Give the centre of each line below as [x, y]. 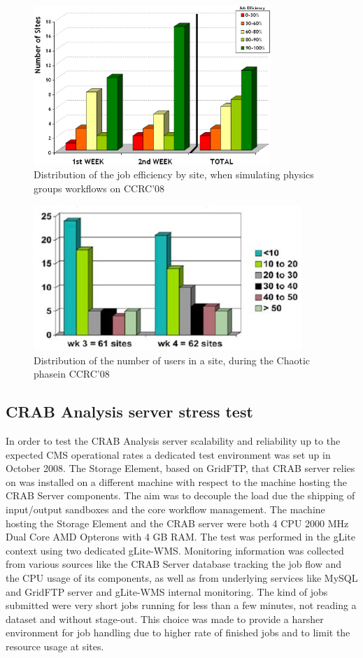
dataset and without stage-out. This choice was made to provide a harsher [165, 618]
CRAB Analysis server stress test [129, 412]
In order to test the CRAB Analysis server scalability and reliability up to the [173, 440]
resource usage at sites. [55, 646]
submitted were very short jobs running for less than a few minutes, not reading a [181, 605]
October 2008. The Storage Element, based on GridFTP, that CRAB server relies [180, 468]
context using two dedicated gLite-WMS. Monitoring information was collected [175, 550]
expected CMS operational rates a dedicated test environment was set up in [168, 454]
